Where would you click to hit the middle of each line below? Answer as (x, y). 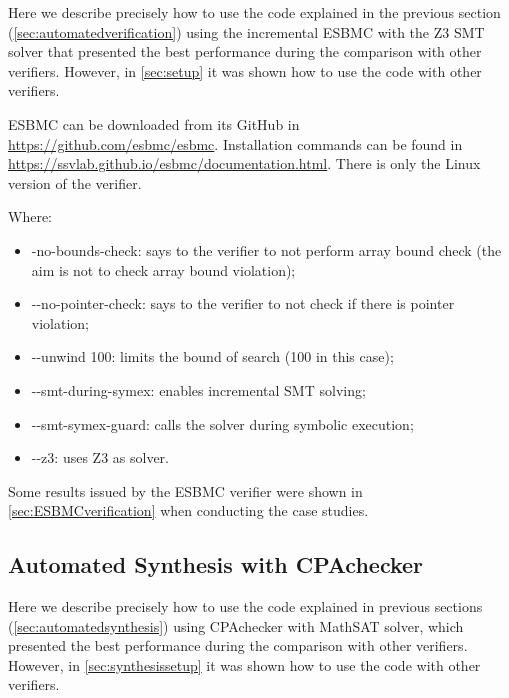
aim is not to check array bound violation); (163, 269)
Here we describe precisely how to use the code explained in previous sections (245, 606)
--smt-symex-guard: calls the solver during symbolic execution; (222, 423)
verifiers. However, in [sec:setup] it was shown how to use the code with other (245, 70)
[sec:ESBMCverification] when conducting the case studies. (188, 510)
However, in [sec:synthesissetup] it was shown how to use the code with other (244, 664)
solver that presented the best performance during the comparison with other (245, 51)
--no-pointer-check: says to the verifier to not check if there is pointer (243, 303)
